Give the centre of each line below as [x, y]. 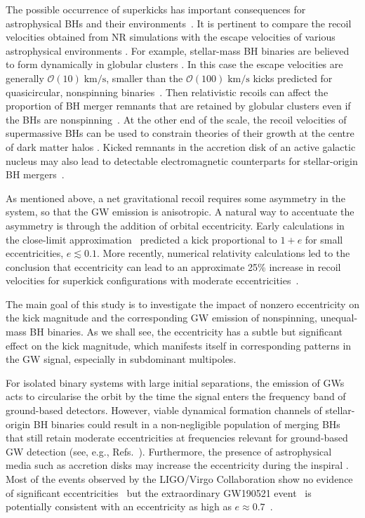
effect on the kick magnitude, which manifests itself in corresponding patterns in [179, 345]
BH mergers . [35, 174]
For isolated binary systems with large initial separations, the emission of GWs [175, 382]
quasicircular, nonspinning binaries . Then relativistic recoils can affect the [167, 92]
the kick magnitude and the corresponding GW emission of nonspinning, [161, 318]
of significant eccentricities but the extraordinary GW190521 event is [159, 492]
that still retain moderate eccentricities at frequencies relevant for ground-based [177, 438]
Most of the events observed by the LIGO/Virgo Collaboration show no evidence [179, 479]
